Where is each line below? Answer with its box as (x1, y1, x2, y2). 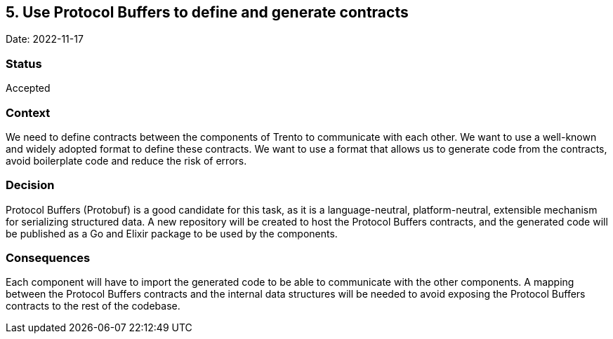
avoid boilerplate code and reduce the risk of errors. (6, 154, 247, 167)
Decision (6, 178, 55, 193)
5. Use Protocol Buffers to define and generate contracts (6, 4, 409, 21)
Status (6, 56, 42, 71)
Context (6, 105, 51, 120)
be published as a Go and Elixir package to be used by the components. (6, 227, 338, 240)
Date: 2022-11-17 (6, 33, 84, 46)
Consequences (6, 251, 91, 265)
